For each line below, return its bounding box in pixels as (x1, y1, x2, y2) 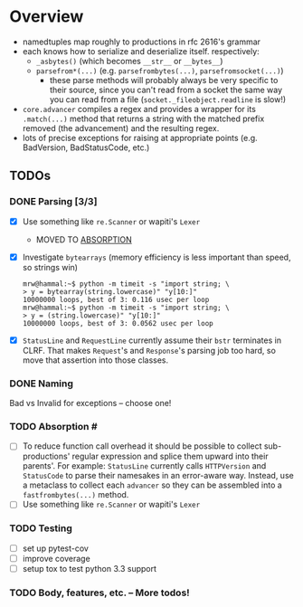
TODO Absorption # (9, 421, 98, 433)
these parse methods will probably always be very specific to (49, 74, 279, 85)
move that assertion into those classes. (22, 355, 169, 365)
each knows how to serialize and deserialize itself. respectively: (22, 45, 260, 56)
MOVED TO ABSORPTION (35, 233, 133, 245)
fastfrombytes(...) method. (22, 489, 129, 500)
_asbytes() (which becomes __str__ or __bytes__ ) (35, 55, 223, 66)
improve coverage (22, 553, 90, 564)
